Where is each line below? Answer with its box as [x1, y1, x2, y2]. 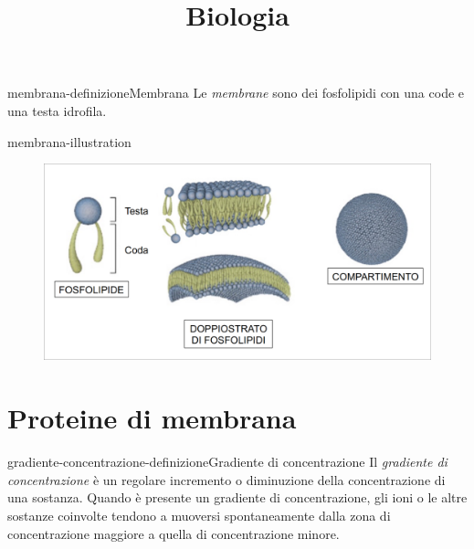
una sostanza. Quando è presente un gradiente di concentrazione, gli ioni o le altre [7, 488, 468, 507]
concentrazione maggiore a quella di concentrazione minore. [7, 523, 340, 543]
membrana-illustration [7, 132, 132, 151]
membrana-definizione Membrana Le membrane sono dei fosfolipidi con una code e [7, 83, 465, 102]
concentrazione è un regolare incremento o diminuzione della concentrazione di [7, 470, 446, 489]
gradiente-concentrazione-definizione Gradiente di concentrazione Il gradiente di [7, 452, 448, 471]
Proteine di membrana [7, 399, 297, 437]
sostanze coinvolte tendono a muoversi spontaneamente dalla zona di [7, 505, 391, 524]
